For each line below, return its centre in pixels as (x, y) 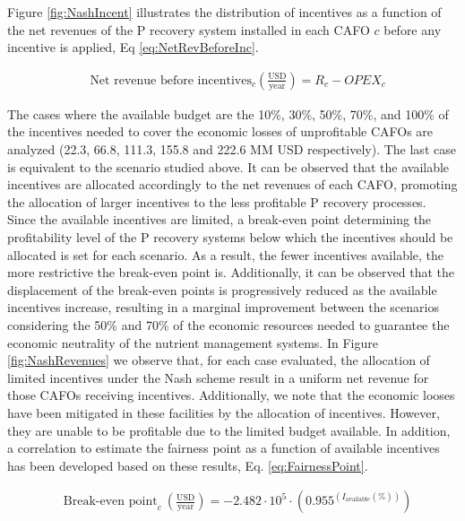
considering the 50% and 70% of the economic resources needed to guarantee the (228, 324)
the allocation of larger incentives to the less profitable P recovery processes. (217, 201)
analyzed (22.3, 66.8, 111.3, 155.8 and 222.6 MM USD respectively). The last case (232, 149)
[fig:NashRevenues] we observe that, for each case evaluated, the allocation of (219, 360)
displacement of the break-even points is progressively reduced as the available (222, 289)
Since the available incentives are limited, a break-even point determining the (220, 219)
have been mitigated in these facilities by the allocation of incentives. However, (224, 412)
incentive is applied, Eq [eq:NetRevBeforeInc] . (133, 47)
